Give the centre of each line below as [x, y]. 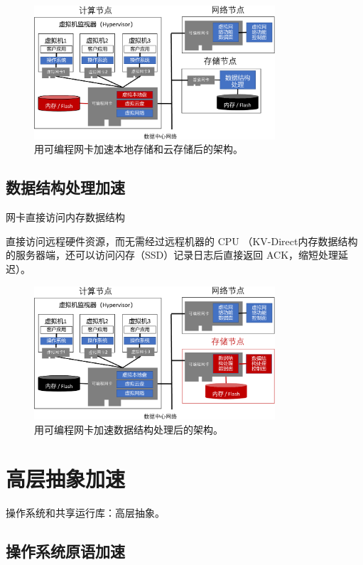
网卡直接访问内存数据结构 [65, 217]
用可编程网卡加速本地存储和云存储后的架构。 [139, 149]
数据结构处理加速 [65, 187]
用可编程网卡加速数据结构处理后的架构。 [129, 429]
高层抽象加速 [66, 478]
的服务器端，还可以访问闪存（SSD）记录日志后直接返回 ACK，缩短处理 [172, 255]
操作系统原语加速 [65, 550]
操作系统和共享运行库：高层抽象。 [85, 512]
